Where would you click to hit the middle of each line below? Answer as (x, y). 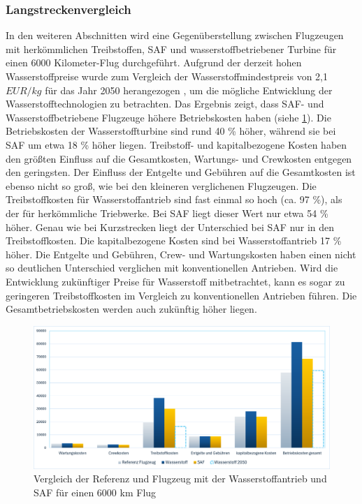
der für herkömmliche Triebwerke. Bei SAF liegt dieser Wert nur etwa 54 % (167, 213)
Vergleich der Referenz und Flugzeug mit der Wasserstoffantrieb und (180, 479)
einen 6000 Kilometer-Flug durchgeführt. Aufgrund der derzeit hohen (154, 62)
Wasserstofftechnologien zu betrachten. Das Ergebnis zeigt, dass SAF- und (165, 104)
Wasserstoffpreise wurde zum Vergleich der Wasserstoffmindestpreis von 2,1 (167, 76)
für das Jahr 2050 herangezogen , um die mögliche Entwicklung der (189, 90)
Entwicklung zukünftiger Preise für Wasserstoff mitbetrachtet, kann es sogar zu (175, 281)
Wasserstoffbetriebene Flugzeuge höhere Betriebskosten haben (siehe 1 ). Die (168, 117)
